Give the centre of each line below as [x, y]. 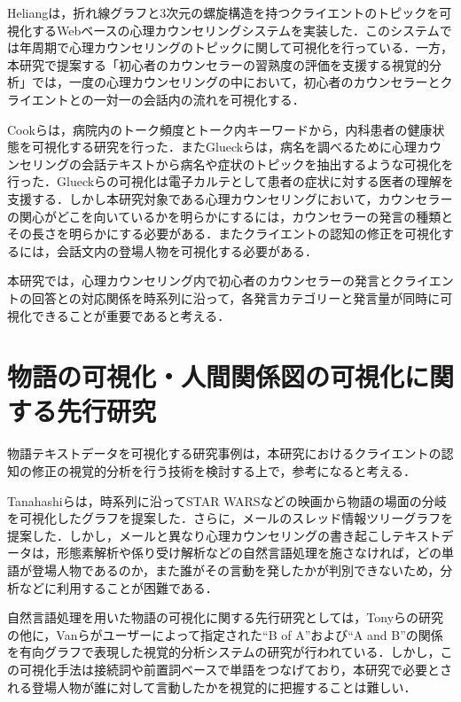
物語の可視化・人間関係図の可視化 [206, 376]
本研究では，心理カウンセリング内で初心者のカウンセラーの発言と [199, 281]
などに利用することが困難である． [118, 587]
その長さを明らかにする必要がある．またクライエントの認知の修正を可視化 [224, 234]
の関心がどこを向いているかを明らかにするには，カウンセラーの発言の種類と [230, 216]
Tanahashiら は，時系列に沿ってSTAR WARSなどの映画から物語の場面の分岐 [227, 500]
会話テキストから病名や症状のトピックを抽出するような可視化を [267, 164]
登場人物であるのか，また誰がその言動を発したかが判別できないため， [236, 569]
